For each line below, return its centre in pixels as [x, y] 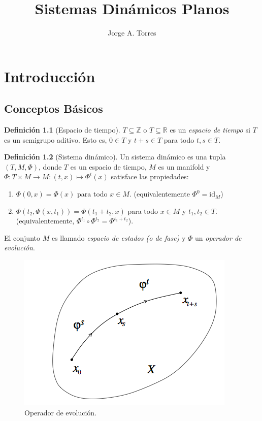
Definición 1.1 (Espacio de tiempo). [62, 130]
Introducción [50, 76]
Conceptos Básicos [54, 108]
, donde [50, 166]
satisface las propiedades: [150, 176]
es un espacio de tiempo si [210, 130]
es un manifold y [184, 166]
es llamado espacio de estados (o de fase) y [119, 237]
